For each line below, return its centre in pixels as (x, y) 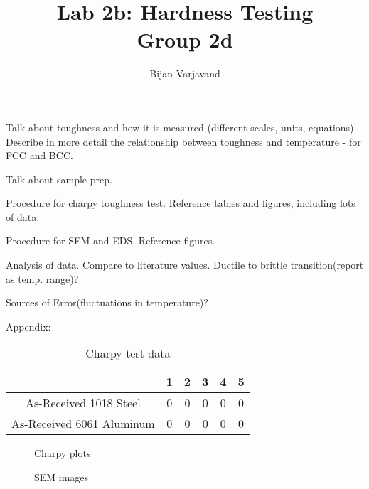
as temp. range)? (42, 278)
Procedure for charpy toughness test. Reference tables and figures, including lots (181, 203)
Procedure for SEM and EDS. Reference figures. (111, 241)
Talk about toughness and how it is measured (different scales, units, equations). (181, 127)
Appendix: (28, 326)
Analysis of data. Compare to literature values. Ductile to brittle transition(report (185, 265)
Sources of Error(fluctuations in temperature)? (107, 302)
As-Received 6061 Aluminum (83, 424)
